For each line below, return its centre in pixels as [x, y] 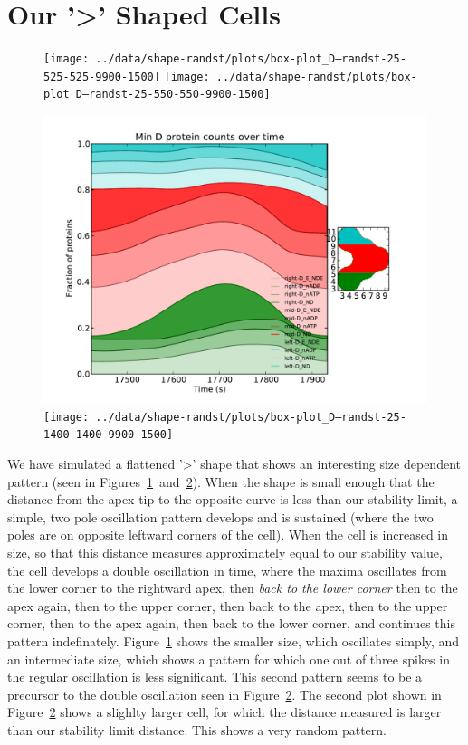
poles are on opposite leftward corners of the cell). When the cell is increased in [228, 535]
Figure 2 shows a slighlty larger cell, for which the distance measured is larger [224, 712]
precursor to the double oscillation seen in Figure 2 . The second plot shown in [224, 694]
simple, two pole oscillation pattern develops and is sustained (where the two [220, 516]
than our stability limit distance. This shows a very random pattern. [197, 729]
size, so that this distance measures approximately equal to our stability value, [225, 552]
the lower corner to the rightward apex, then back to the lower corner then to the [233, 588]
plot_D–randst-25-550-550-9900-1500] [157, 95]
